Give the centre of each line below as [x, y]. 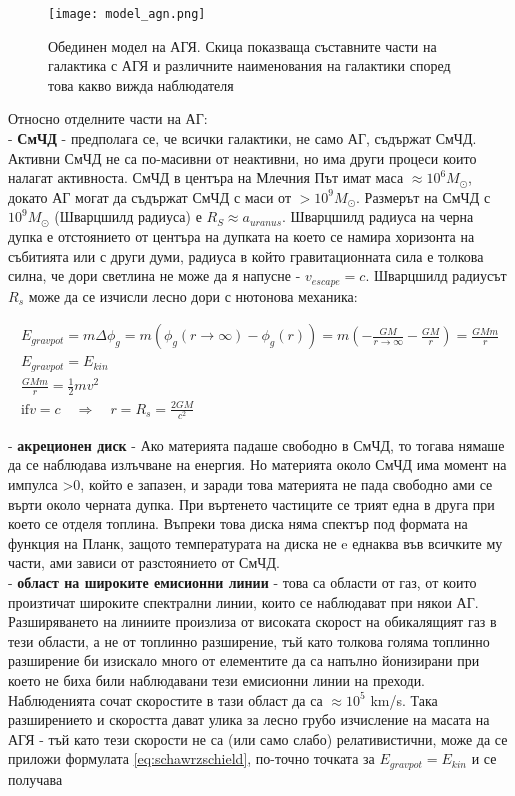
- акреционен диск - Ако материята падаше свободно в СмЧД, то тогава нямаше [256, 444]
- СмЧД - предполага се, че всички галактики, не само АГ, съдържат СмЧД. [242, 138]
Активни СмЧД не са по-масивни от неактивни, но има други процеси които [242, 157]
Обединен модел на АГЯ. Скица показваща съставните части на [242, 45]
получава [35, 778]
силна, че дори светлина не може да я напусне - [154, 275]
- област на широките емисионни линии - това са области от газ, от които [242, 581]
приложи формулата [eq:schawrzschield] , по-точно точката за [191, 758]
